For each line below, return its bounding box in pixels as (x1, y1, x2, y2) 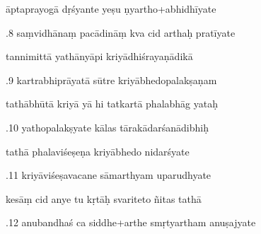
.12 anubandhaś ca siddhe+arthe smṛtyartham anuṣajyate (6, 215, 256, 230)
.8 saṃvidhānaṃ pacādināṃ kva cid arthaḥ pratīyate (6, 25, 236, 40)
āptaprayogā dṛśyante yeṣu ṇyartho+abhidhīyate (6, 1, 216, 16)
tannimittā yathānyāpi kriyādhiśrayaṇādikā (6, 49, 193, 64)
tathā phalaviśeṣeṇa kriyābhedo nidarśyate (6, 144, 190, 158)
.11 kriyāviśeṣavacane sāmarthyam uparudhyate (6, 168, 211, 182)
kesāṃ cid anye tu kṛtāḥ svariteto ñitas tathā (6, 191, 202, 206)
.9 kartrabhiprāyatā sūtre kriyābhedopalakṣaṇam (6, 72, 217, 87)
